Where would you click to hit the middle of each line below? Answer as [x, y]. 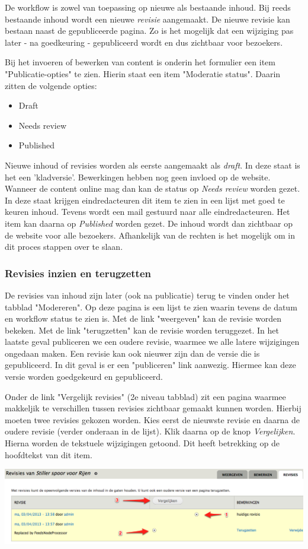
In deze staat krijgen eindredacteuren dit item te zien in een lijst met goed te [145, 200]
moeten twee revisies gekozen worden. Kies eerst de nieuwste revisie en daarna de [152, 419]
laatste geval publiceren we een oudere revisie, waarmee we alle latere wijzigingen [152, 342]
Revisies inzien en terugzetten [78, 273]
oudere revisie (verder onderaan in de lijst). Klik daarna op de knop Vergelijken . [150, 431]
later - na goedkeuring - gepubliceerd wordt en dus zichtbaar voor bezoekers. [144, 42]
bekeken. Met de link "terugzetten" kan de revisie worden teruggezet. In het [142, 330]
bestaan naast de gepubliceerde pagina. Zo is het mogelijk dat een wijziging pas [149, 31]
